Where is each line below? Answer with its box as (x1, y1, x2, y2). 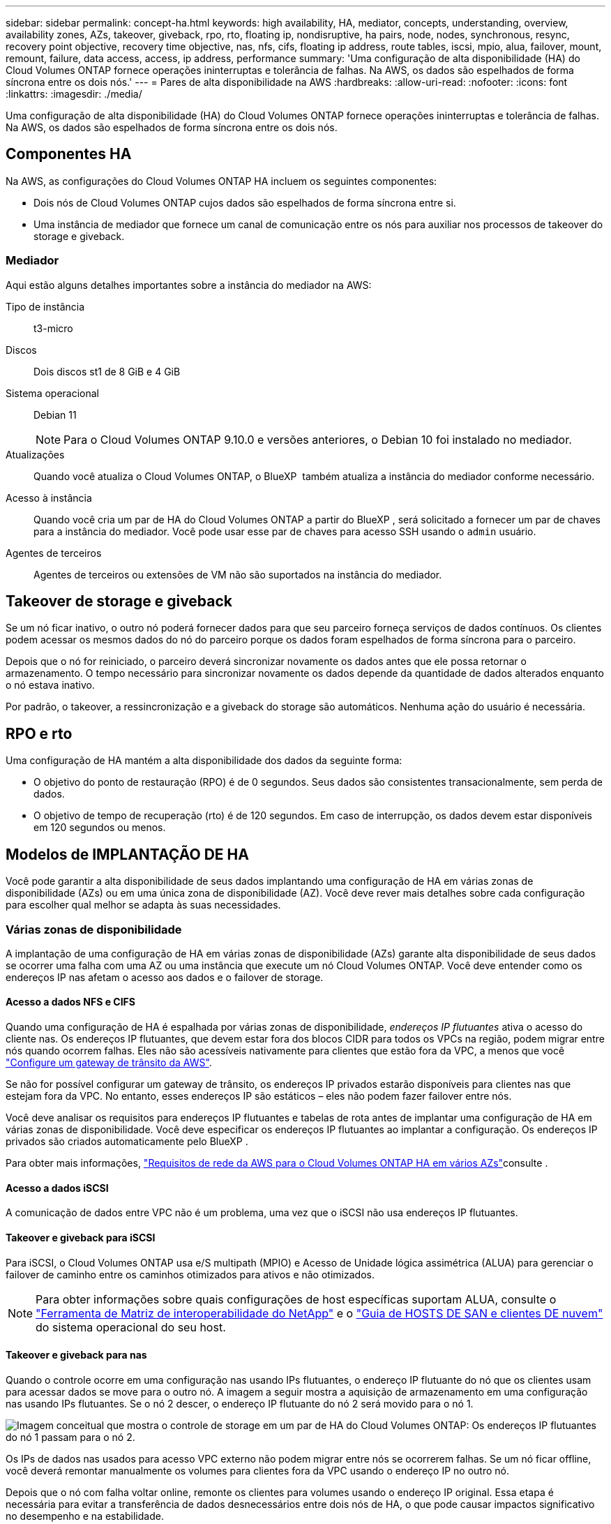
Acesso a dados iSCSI (6, 1181, 109, 1194)
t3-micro (33, 322, 73, 334)
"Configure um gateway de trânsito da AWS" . (6, 1056, 212, 1069)
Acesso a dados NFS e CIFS (6, 996, 135, 1008)
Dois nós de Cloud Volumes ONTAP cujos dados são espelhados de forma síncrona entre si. (33, 196, 456, 209)
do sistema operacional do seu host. (36, 1320, 226, 1334)
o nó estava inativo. (6, 679, 95, 692)
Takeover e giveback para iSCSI (6, 1231, 156, 1243)
